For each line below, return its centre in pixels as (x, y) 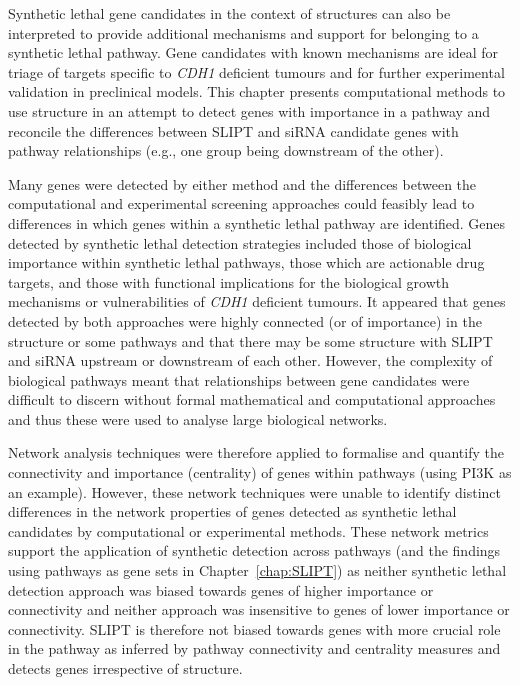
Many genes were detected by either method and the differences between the (242, 183)
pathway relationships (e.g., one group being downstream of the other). (226, 150)
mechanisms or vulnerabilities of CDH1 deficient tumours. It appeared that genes (257, 301)
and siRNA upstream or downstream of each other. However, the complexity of (250, 360)
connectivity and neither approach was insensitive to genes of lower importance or (259, 609)
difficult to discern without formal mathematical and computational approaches (252, 399)
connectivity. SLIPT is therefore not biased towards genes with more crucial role (254, 628)
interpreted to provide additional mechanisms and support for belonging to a (243, 32)
